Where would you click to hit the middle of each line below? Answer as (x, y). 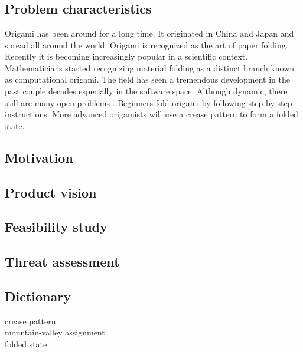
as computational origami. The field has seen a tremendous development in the (147, 79)
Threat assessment (62, 261)
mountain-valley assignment (55, 332)
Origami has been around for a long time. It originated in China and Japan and (149, 33)
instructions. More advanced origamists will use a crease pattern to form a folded (151, 114)
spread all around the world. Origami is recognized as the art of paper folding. (146, 45)
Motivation (39, 157)
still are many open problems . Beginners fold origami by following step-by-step (149, 102)
